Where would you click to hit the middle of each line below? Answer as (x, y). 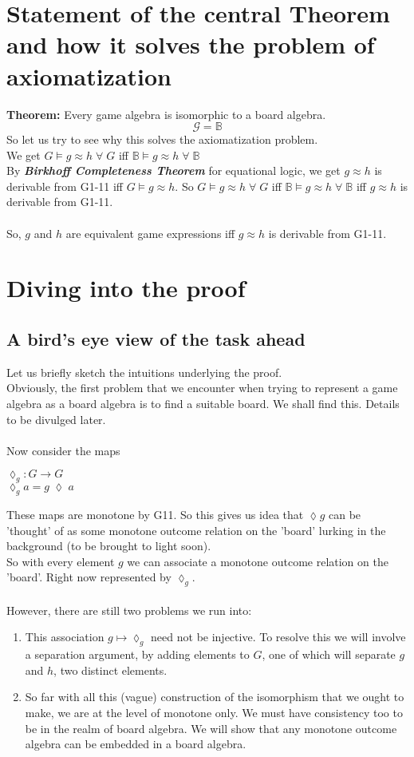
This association (65, 637)
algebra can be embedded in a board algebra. (136, 744)
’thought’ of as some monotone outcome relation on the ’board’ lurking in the (196, 530)
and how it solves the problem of (191, 44)
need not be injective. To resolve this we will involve (278, 637)
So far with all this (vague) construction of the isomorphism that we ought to (215, 697)
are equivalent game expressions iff (150, 233)
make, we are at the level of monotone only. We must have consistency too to (214, 712)
